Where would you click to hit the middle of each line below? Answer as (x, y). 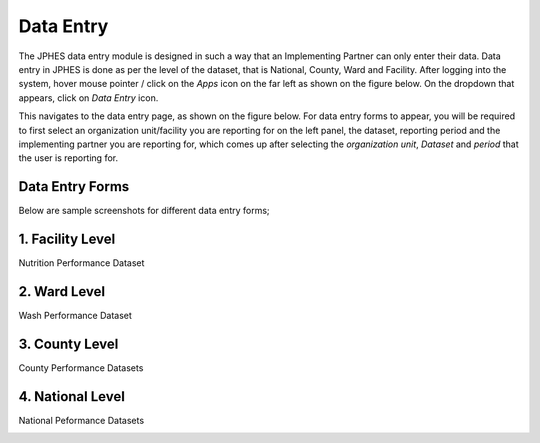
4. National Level (71, 396)
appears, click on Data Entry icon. (88, 97)
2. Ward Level (62, 291)
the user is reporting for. (68, 158)
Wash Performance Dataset (75, 315)
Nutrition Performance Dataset (81, 263)
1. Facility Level (67, 239)
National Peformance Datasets (81, 420)
